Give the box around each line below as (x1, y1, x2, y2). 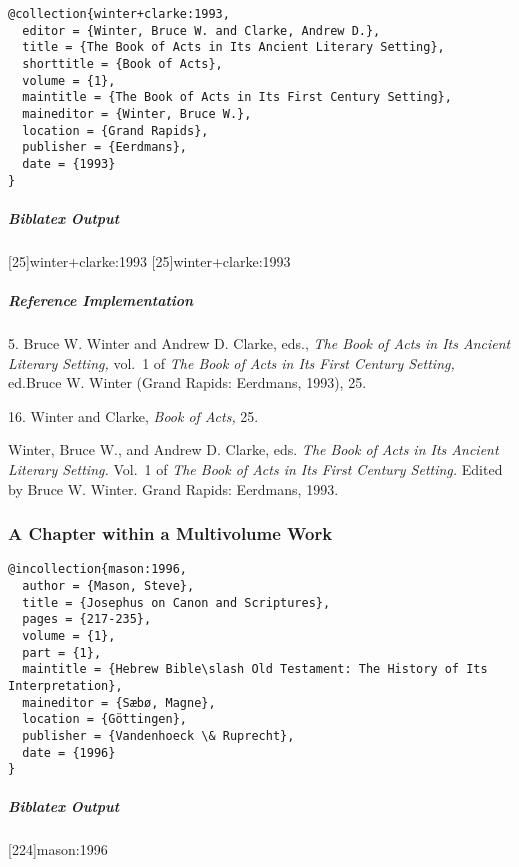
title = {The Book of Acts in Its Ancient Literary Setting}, (22, 40, 445, 55)
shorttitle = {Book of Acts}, (22, 56, 223, 71)
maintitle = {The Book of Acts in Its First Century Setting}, (22, 90, 452, 105)
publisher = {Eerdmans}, (22, 140, 187, 155)
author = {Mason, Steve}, (22, 578, 195, 593)
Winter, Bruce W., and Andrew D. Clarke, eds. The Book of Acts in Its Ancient (8, 439, 499, 460)
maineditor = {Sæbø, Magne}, (22, 695, 216, 710)
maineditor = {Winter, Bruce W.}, (22, 106, 252, 121)
